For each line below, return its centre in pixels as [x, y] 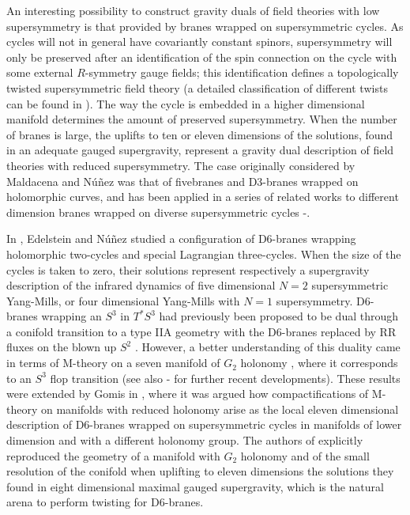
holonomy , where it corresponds [319, 363]
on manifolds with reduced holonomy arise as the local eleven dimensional [220, 409]
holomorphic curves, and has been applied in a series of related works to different [203, 197]
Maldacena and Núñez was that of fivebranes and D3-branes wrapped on [182, 181]
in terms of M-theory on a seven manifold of [113, 363]
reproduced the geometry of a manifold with [113, 455]
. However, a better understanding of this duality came [267, 347]
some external [40, 72]
